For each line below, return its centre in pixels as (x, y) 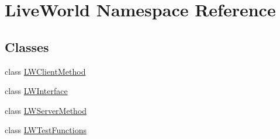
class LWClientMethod (45, 71)
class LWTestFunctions (46, 130)
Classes (27, 46)
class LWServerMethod (46, 110)
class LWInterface (36, 91)
